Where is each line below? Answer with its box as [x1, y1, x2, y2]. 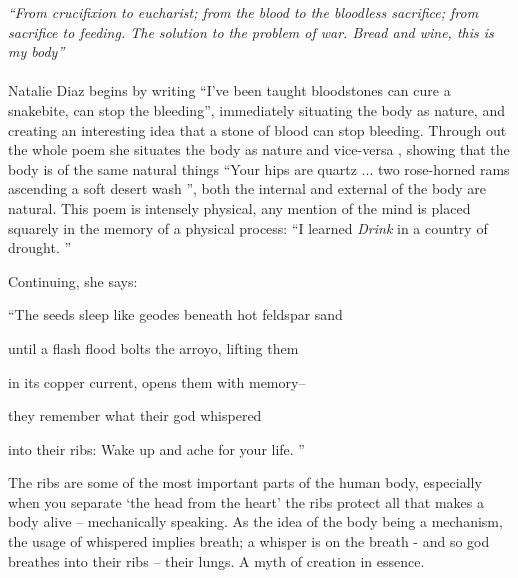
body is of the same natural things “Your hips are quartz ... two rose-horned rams [8, 158, 510, 179]
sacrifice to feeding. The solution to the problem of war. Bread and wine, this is [8, 21, 494, 42]
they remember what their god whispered [8, 405, 262, 426]
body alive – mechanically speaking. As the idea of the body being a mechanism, [8, 511, 503, 532]
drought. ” [8, 237, 72, 258]
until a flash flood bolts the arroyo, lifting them [8, 337, 299, 358]
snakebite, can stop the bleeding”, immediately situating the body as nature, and [8, 99, 505, 120]
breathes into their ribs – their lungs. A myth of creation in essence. [8, 550, 425, 571]
